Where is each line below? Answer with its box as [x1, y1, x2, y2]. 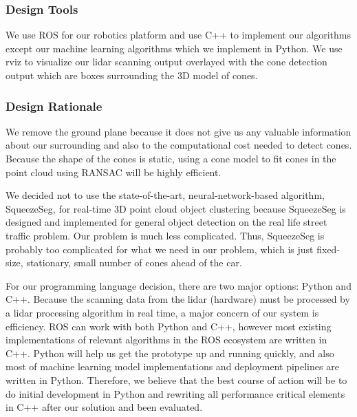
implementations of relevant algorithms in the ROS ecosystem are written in [6, 332, 327, 347]
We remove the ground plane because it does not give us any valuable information [6, 124, 351, 138]
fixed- [316, 242, 340, 256]
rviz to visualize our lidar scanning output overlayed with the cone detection [6, 54, 327, 69]
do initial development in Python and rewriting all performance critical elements [6, 386, 345, 400]
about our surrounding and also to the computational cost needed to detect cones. [6, 138, 352, 152]
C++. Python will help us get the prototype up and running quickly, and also [6, 345, 334, 360]
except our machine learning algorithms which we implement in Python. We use [6, 41, 343, 55]
